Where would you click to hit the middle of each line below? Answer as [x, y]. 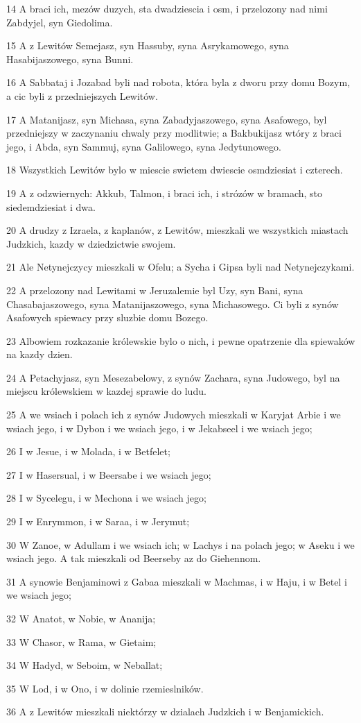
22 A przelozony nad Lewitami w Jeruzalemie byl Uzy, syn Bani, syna [155, 290]
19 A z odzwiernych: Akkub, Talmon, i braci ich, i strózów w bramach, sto [165, 193]
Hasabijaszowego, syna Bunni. [70, 59]
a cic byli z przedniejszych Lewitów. [82, 95]
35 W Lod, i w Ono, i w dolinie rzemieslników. [105, 688]
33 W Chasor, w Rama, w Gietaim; [81, 641]
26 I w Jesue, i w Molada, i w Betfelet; [88, 451]
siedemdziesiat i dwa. [51, 206]
